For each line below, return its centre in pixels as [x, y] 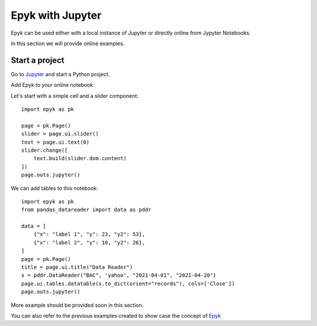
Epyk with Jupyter [56, 15]
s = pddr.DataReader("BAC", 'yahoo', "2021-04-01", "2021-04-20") [119, 275]
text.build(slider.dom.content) [80, 159]
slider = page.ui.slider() [60, 134]
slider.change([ [45, 150]
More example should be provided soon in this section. [77, 305]
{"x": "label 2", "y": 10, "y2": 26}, [89, 242]
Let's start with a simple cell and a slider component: [75, 96]
